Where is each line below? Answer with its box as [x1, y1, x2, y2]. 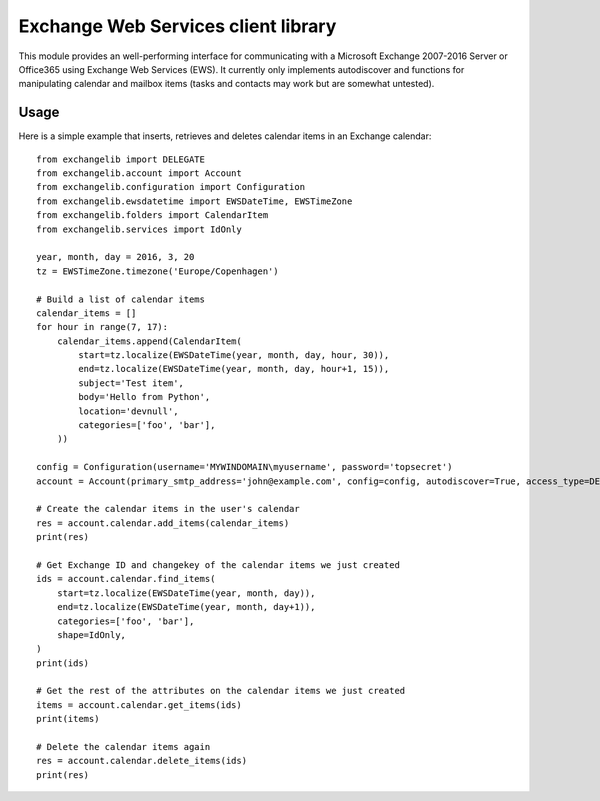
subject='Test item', [78, 377, 185, 389]
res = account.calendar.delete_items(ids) [36, 755, 248, 767]
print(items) [36, 713, 100, 725]
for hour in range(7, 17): [36, 321, 169, 333]
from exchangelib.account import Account [36, 168, 242, 179]
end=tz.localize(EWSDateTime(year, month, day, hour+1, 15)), [78, 363, 390, 375]
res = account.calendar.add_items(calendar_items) [36, 517, 290, 529]
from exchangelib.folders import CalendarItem [36, 210, 269, 221]
